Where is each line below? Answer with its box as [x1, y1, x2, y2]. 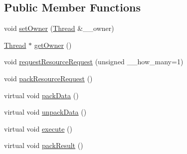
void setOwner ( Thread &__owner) [4, 23, 114, 33]
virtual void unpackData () [4, 107, 87, 117]
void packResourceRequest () [4, 73, 93, 83]
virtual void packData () [4, 90, 79, 100]
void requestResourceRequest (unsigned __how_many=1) [4, 56, 184, 67]
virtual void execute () [4, 123, 72, 134]
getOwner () [34, 39, 72, 50]
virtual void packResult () [4, 140, 83, 151]
